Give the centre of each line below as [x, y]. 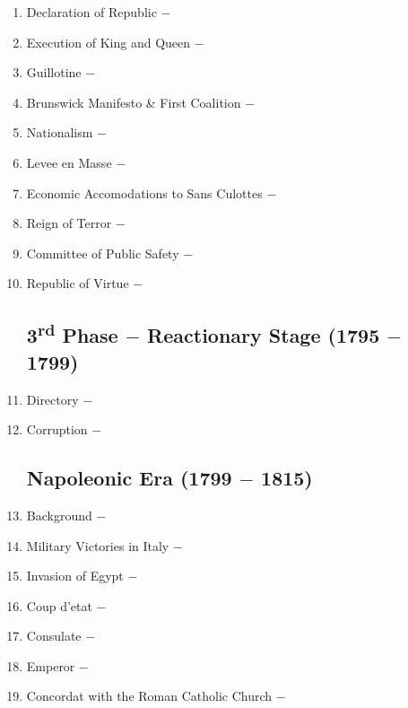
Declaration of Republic [91, 12]
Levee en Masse [69, 162]
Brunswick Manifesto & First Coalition [134, 102]
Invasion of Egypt [75, 576]
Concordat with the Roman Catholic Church [149, 696]
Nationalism [60, 132]
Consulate [54, 636]
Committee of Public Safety [103, 253]
